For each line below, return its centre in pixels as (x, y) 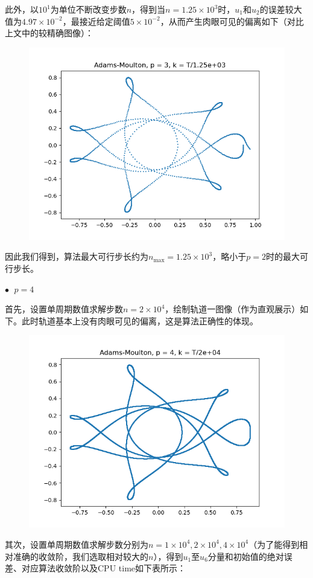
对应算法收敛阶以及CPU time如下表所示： (104, 568)
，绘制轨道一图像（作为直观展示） (232, 309)
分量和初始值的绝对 (246, 556)
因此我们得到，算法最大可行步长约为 (77, 256)
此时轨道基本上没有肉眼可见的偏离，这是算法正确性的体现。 (140, 320)
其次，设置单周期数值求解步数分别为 (77, 544)
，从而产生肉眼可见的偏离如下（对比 (232, 21)
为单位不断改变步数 (88, 9)
